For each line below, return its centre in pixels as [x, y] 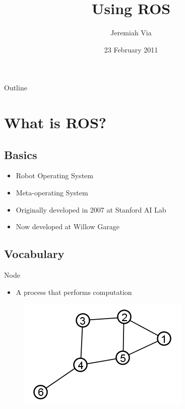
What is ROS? [55, 122]
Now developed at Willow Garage [68, 226]
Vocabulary [34, 254]
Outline [16, 88]
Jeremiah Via [131, 33]
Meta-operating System [52, 193]
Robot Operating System [54, 175]
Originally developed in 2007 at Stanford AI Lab [91, 209]
